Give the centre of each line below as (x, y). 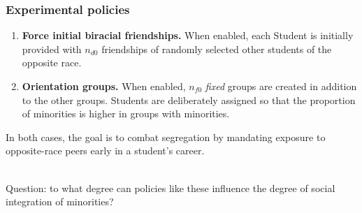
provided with (52, 49)
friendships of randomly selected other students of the (217, 49)
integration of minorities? (60, 201)
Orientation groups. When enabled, (104, 86)
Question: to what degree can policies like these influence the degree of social (171, 188)
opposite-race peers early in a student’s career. (105, 150)
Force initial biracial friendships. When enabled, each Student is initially (188, 35)
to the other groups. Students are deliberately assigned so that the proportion (189, 100)
